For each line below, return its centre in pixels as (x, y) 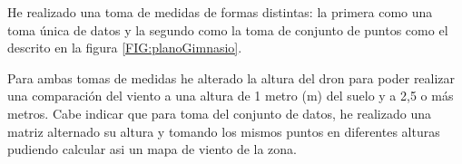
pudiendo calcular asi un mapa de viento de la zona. (152, 149)
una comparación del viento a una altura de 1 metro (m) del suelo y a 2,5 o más (231, 96)
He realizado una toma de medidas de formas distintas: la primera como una (220, 12)
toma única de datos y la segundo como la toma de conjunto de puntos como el (228, 29)
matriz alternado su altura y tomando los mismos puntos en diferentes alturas (224, 131)
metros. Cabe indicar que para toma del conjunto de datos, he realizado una (219, 113)
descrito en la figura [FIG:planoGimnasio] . (125, 48)
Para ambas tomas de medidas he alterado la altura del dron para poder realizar (231, 77)
